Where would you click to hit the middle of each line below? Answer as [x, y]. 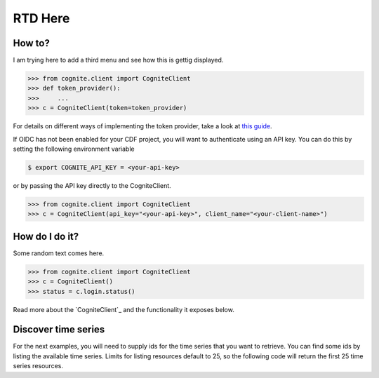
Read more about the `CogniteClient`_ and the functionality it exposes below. [124, 309]
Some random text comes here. [59, 253]
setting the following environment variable [74, 149]
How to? [32, 43]
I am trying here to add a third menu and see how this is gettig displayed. [118, 60]
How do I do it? [46, 236]
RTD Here [41, 18]
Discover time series [59, 330]
